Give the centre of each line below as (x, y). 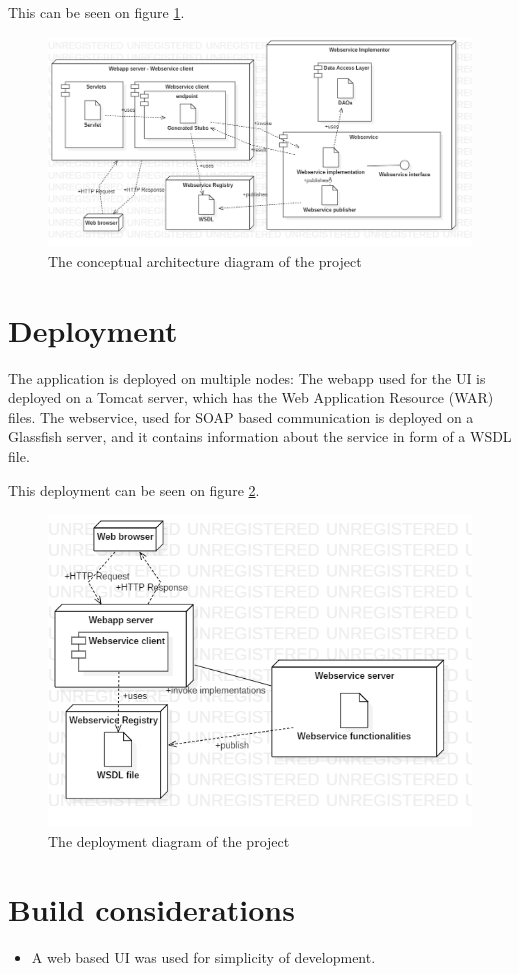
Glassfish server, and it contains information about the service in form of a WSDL (260, 436)
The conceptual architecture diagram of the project (205, 260)
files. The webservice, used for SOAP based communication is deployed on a (241, 416)
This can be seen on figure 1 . (96, 12)
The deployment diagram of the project (169, 840)
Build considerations (151, 909)
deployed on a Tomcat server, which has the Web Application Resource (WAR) (251, 397)
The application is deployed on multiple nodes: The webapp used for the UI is (247, 377)
